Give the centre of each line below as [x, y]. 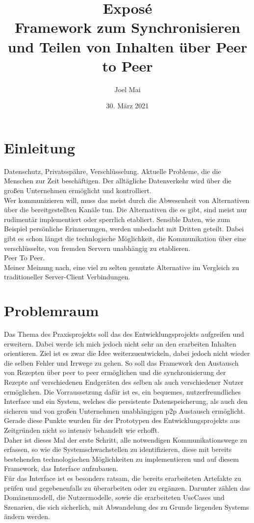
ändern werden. [27, 516]
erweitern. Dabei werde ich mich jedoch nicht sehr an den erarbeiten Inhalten [120, 343]
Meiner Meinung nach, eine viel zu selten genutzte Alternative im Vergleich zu [122, 267]
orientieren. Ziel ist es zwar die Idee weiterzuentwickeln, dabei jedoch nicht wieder [127, 353]
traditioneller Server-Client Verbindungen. [67, 277]
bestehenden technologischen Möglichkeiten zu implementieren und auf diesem [121, 459]
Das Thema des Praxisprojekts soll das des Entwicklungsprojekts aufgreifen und [124, 334]
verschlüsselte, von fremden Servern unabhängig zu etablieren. [97, 248]
